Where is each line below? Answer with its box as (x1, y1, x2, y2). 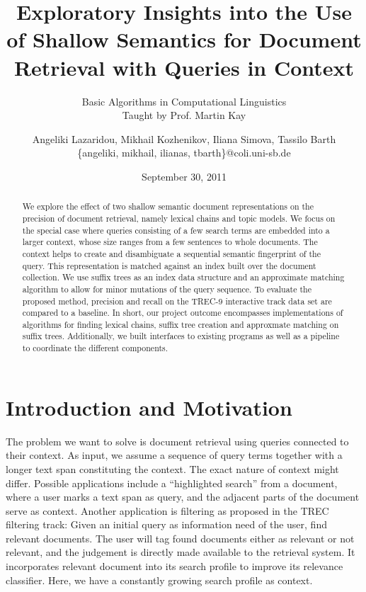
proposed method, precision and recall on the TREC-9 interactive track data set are (22, 295, 332, 307)
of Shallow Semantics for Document (6, 25, 362, 54)
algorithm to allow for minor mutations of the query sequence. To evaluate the (22, 283, 311, 295)
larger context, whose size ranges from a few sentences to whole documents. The (22, 236, 318, 248)
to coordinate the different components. (22, 342, 168, 354)
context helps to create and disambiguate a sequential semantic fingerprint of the (22, 247, 321, 259)
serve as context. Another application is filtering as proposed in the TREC (6, 503, 329, 518)
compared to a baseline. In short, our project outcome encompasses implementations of (22, 307, 343, 319)
